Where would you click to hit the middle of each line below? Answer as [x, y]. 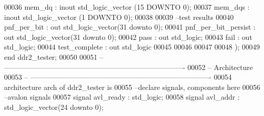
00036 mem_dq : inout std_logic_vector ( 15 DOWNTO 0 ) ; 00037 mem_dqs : [127, 7]
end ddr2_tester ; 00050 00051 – [54, 56]
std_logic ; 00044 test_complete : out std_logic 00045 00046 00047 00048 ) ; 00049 [132, 47]
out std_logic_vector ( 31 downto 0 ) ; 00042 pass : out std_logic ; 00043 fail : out [128, 37]
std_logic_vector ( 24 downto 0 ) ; [54, 107]
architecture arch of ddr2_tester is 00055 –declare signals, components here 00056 [132, 87]
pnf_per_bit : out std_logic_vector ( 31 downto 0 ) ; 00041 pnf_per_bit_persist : [130, 27]
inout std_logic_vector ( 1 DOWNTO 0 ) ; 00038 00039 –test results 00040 [119, 17]
